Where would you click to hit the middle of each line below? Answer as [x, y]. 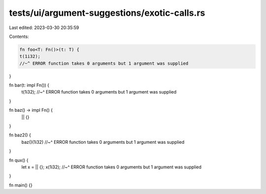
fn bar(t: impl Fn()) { [29, 85]
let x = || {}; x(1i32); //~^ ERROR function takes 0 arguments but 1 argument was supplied [112, 167]
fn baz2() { [20, 135]
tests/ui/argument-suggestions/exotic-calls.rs [107, 13]
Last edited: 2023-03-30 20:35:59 [44, 28]
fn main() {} [21, 185]
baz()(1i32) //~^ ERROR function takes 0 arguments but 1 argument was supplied [103, 142]
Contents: [19, 36]
